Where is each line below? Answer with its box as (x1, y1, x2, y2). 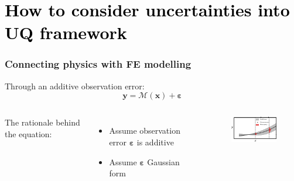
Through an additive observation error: (5, 79, 145, 92)
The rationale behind (5, 116, 80, 128)
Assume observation (109, 124, 180, 137)
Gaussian (147, 155, 180, 168)
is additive (136, 135, 174, 148)
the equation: (5, 127, 52, 140)
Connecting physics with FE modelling (5, 57, 192, 71)
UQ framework (5, 20, 127, 44)
